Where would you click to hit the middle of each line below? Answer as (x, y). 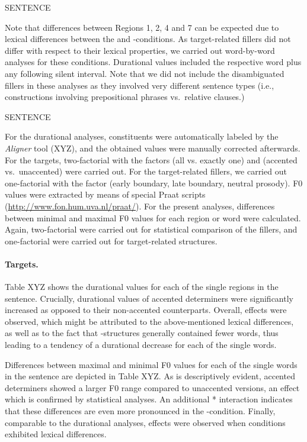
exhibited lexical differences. (56, 434)
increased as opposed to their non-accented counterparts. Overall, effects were (146, 310)
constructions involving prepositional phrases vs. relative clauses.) (125, 97)
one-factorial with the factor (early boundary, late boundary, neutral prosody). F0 (154, 183)
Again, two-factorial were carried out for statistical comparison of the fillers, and (151, 229)
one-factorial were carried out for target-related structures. (111, 241)
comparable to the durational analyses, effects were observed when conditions (145, 422)
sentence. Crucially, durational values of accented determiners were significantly (149, 298)
